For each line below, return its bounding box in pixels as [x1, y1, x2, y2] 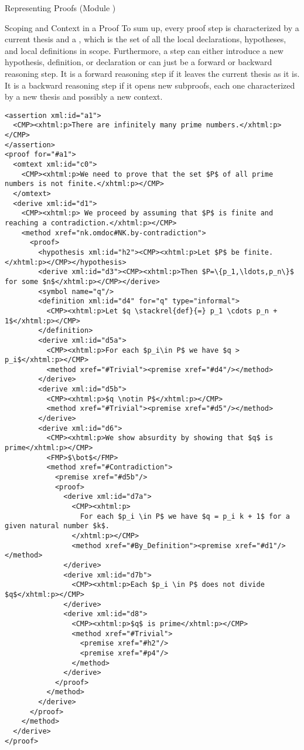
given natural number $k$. [5, 522, 110, 531]
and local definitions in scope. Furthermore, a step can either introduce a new [5, 44, 283, 56]
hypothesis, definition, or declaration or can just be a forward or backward [5, 56, 272, 68]
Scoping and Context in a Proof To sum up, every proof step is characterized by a [5, 21, 299, 33]
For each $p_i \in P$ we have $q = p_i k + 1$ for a [80, 512, 290, 521]
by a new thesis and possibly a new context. [5, 90, 163, 103]
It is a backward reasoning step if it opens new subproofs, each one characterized [5, 79, 295, 91]
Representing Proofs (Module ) [5, 2, 116, 13]
